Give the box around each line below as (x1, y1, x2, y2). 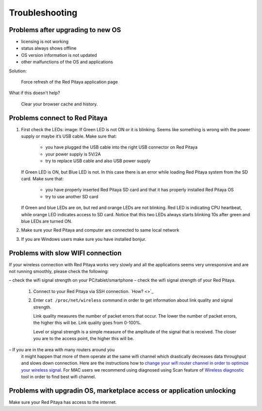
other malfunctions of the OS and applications (21, 59, 114, 65)
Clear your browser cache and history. (21, 101, 98, 107)
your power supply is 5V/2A (45, 151, 101, 157)
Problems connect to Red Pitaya (9, 114, 108, 122)
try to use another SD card (45, 193, 98, 199)
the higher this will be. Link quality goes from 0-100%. (33, 320, 142, 325)
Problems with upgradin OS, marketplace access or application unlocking (9, 386, 236, 394)
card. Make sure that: (21, 176, 64, 182)
